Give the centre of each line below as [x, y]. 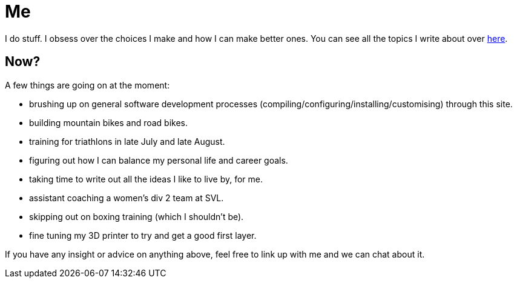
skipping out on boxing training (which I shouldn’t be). [137, 216]
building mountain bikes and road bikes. [109, 122]
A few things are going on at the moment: [87, 85]
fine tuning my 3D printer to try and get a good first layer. [143, 235]
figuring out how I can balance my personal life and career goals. [159, 160]
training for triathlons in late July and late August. [127, 141]
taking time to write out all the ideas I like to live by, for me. [146, 179]
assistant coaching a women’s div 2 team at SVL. [127, 198]
